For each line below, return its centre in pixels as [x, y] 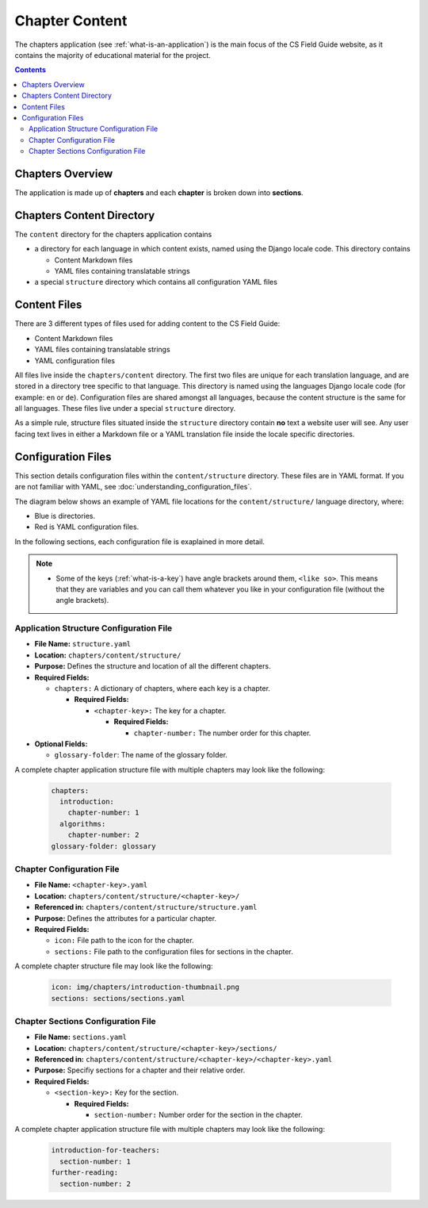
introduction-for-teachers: [105, 1150]
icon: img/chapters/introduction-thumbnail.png [145, 987]
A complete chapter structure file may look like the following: [114, 966]
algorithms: [83, 824]
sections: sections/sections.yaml [118, 998]
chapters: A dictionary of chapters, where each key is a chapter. [162, 688]
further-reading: [85, 1173]
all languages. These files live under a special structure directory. [125, 408]
